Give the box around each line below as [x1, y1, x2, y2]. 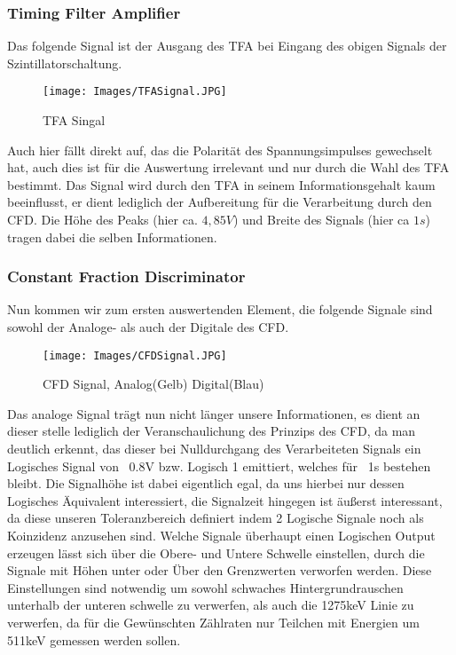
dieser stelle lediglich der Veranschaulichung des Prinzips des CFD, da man [7, 422, 416, 440]
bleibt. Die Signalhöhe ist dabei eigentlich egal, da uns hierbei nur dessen [7, 474, 405, 493]
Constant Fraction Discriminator [7, 265, 246, 288]
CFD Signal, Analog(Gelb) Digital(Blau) [43, 375, 264, 393]
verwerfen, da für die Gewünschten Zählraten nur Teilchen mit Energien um [7, 613, 420, 631]
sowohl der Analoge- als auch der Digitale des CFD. [7, 318, 289, 336]
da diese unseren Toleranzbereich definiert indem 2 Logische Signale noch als [7, 509, 424, 527]
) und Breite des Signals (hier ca [232, 210, 410, 229]
